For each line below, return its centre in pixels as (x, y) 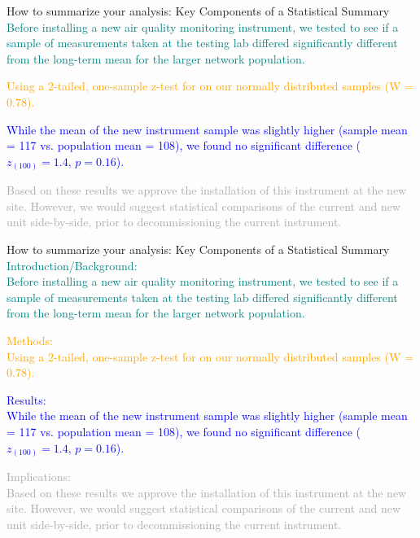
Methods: (30, 341)
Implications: (39, 477)
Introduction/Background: (72, 265)
